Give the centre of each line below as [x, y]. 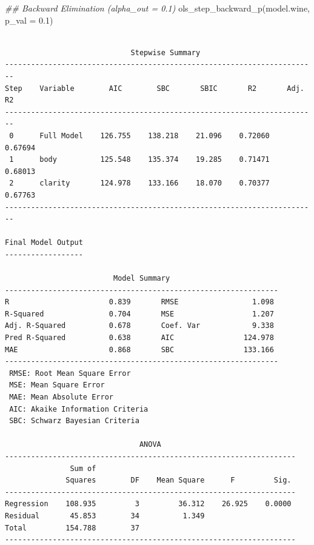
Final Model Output [44, 243]
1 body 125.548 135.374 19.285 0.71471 [139, 160]
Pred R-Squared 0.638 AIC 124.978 [139, 338]
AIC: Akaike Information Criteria [79, 409]
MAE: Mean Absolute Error [61, 397]
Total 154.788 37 [72, 528]
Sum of [83, 468]
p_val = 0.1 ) [29, 20]
